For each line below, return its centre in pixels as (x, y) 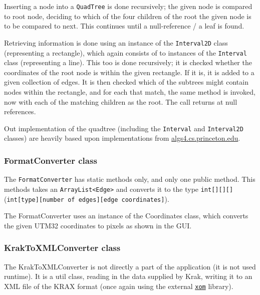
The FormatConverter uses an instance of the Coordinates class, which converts (126, 216)
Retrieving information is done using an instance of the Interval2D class (116, 42)
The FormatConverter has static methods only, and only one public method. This (130, 179)
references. (20, 111)
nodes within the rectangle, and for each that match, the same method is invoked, (130, 91)
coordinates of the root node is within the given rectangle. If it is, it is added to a (129, 72)
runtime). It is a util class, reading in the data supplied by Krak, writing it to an (128, 276)
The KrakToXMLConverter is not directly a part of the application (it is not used (130, 266)
